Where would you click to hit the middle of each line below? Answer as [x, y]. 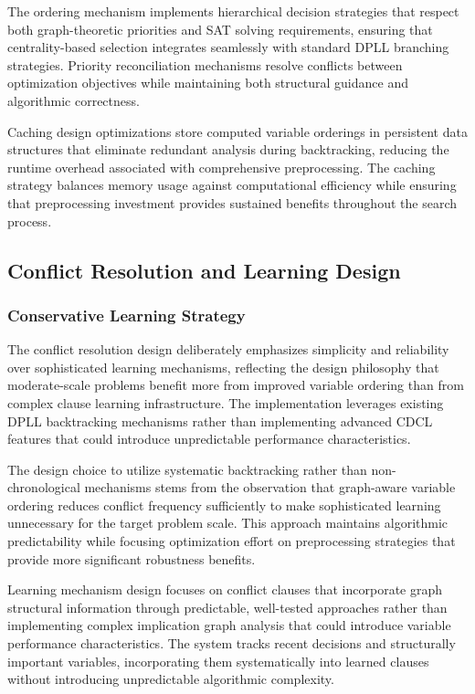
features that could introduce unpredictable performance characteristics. [209, 439]
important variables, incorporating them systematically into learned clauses [218, 661]
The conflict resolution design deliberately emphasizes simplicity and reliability [228, 349]
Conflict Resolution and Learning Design [204, 270]
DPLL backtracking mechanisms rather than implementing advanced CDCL [220, 421]
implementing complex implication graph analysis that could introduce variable [229, 625]
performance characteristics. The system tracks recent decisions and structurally [232, 643]
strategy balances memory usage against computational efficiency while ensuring [232, 185]
